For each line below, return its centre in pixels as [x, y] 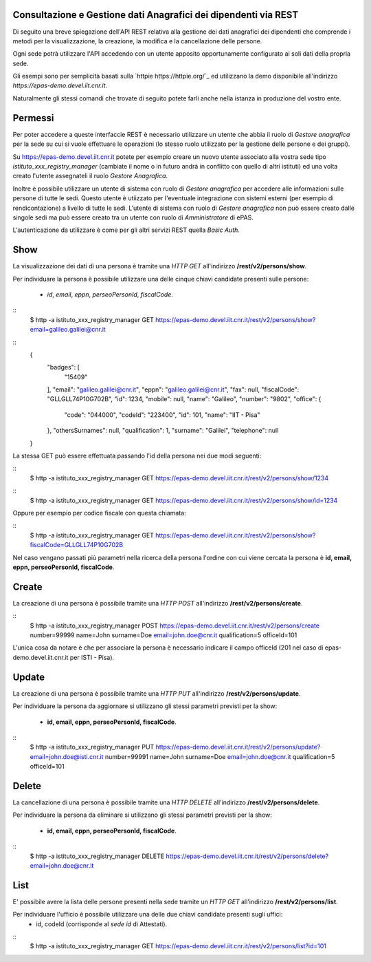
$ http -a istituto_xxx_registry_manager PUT [92, 747]
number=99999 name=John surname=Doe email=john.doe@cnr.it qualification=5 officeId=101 [164, 635]
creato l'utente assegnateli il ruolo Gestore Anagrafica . [90, 176]
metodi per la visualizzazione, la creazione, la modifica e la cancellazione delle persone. [137, 41]
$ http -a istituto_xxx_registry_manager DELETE [97, 856]
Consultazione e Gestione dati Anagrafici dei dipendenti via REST [156, 15]
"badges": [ [64, 367]
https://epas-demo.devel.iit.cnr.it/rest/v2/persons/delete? [247, 856]
